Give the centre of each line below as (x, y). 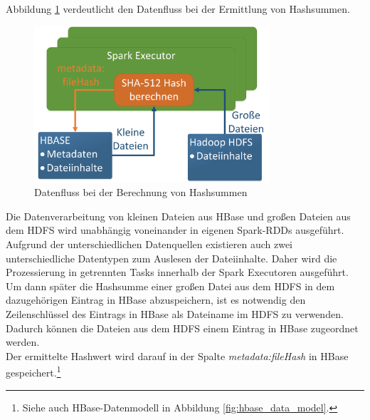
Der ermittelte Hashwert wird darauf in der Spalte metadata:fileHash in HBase (177, 355)
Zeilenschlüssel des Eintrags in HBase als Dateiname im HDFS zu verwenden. (175, 313)
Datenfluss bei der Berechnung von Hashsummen (141, 192)
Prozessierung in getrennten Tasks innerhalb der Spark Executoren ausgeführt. (177, 272)
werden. (23, 342)
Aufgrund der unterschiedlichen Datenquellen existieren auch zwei (149, 244)
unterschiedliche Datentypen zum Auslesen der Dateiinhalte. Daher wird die (171, 258)
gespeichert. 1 (33, 371)
